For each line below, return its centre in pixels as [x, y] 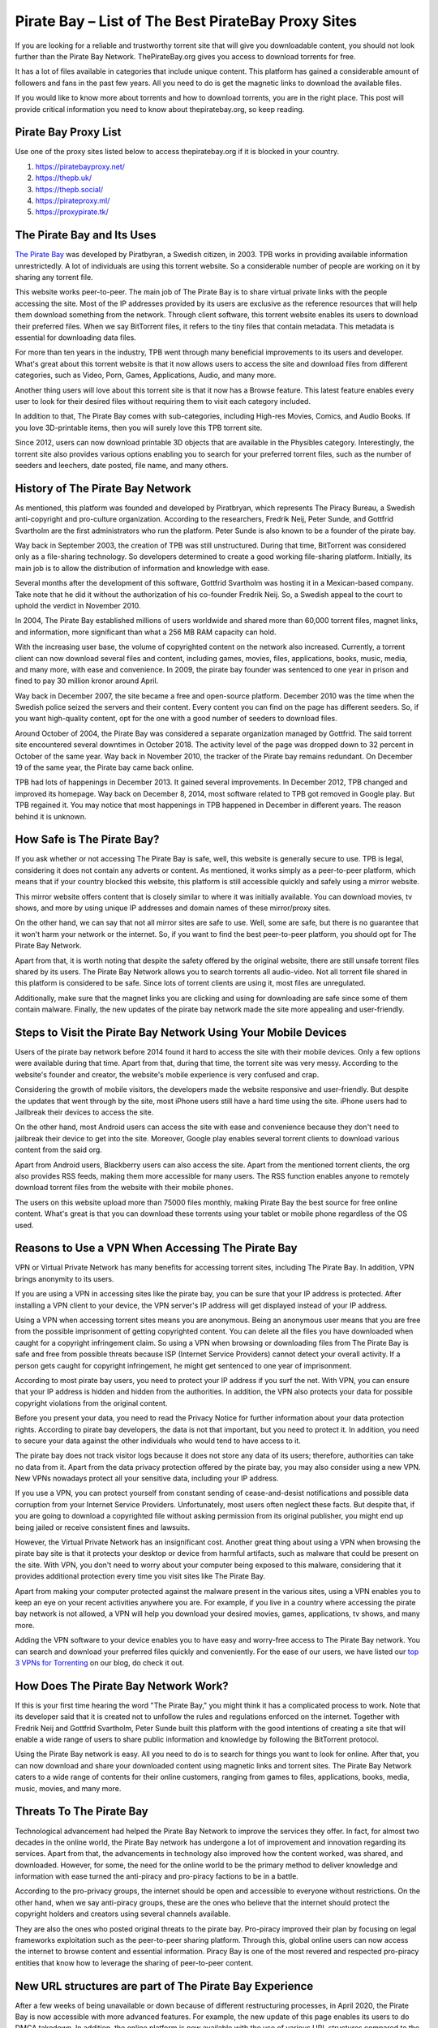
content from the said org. [59, 1150]
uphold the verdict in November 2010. [78, 605]
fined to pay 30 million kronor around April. [87, 681]
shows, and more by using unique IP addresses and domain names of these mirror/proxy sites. [173, 908]
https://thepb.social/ [69, 189]
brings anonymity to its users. [64, 1278]
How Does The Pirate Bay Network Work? [122, 1686]
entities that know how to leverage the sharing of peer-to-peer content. [134, 1962]
